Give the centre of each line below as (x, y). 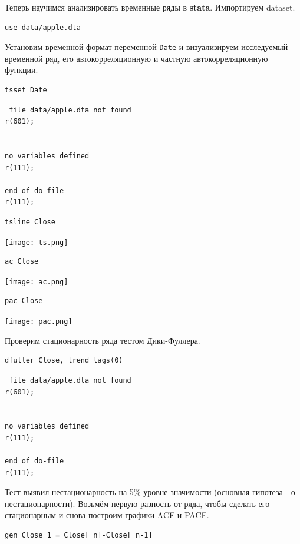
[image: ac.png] (37, 282)
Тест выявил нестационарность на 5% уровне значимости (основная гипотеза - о (150, 492)
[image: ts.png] (37, 242)
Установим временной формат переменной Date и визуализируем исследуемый (146, 47)
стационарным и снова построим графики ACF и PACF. (107, 515)
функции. (22, 70)
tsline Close (30, 222)
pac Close (24, 301)
